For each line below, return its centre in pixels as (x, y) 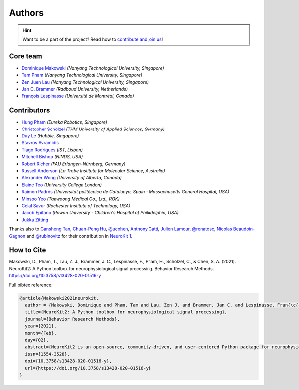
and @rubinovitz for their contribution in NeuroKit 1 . (79, 236)
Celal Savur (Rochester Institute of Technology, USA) (76, 206)
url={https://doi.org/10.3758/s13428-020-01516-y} (88, 368)
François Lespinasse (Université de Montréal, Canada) (78, 96)
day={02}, (37, 340)
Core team (26, 56)
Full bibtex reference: (31, 285)
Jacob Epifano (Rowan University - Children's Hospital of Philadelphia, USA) (100, 213)
